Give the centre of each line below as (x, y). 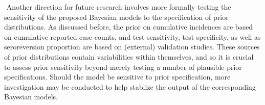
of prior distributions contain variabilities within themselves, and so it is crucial (129, 56)
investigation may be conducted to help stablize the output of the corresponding (130, 86)
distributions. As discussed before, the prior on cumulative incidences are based (129, 27)
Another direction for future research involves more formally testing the (119, 7)
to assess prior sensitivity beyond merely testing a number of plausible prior (123, 67)
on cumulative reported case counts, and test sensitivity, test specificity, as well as (132, 36)
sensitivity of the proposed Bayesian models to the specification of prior (116, 17)
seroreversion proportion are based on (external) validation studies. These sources (132, 47)
